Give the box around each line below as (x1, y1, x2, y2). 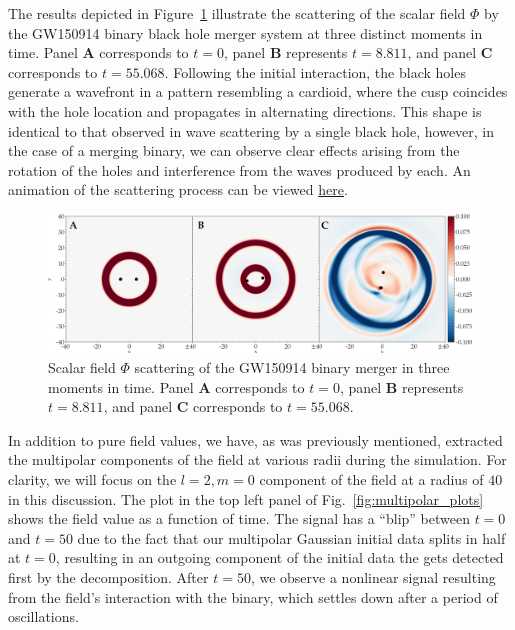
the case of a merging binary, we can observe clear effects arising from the (8, 140, 460, 161)
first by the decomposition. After (8, 567, 209, 587)
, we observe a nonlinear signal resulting (250, 567, 496, 587)
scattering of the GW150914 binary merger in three (134, 357, 450, 378)
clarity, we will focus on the (8, 469, 177, 490)
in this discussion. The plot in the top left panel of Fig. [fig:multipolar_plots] (8, 488, 484, 509)
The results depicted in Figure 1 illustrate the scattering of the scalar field (8, 3, 466, 23)
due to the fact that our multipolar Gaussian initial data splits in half (77, 527, 506, 548)
